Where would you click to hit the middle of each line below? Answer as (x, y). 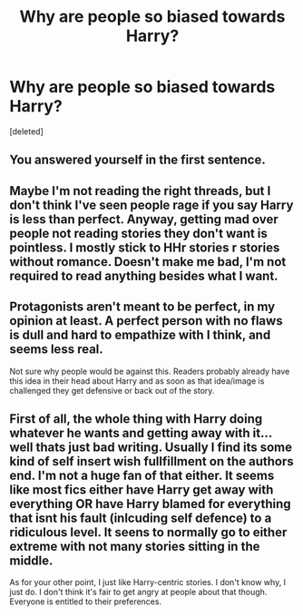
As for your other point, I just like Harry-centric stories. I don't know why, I (148, 582)
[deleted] (26, 131)
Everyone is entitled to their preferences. (85, 601)
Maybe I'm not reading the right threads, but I (140, 191)
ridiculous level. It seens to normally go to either (148, 532)
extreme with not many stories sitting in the (135, 546)
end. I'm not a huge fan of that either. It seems (142, 475)
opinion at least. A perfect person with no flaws (146, 321)
